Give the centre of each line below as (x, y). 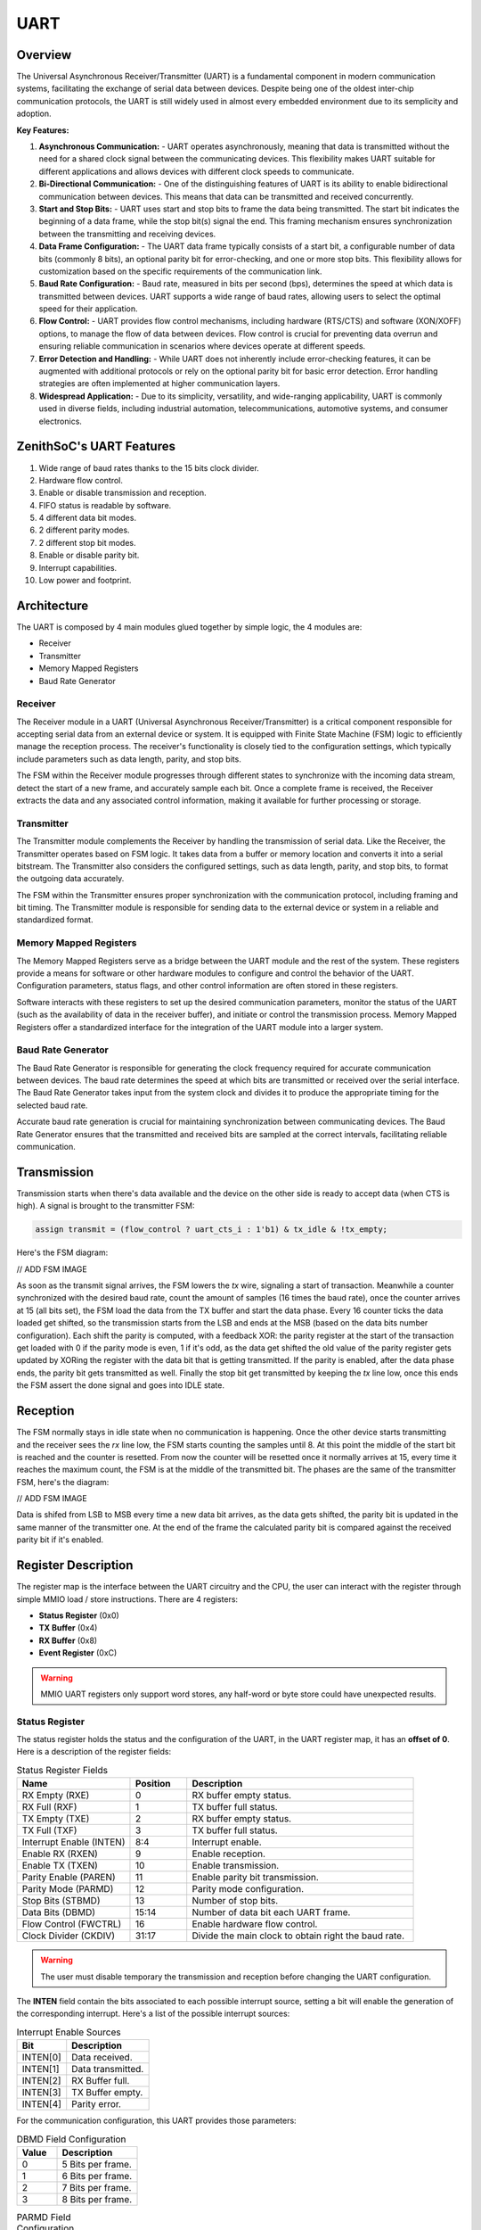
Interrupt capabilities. (78, 567)
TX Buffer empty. (107, 2093)
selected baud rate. (52, 1105)
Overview (44, 55)
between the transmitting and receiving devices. (127, 234)
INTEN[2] (41, 2081)
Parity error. (97, 2104)
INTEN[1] (41, 2069)
